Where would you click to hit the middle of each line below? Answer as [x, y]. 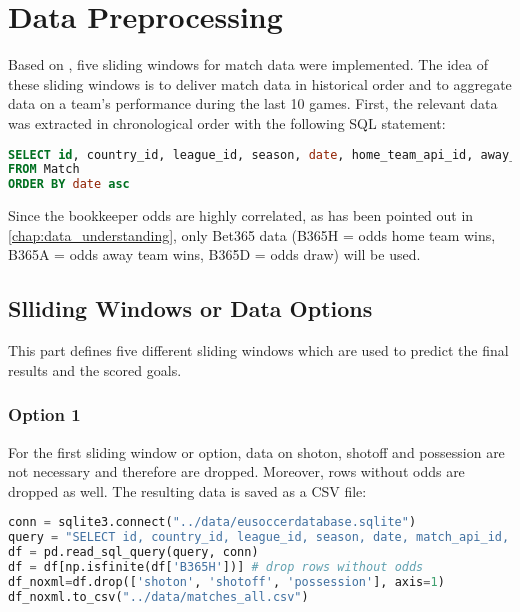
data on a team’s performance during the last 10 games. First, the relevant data [253, 103]
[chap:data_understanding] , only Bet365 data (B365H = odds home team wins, [252, 234]
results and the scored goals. [95, 369]
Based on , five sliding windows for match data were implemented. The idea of [248, 64]
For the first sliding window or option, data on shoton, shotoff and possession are [256, 451]
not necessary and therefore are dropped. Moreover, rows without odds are [236, 471]
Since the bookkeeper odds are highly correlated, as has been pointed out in [241, 215]
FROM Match [44, 169]
